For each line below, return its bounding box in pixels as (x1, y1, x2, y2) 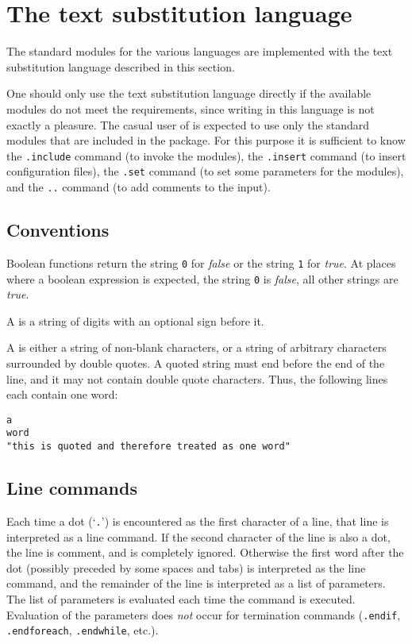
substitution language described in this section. (6, 58, 235, 75)
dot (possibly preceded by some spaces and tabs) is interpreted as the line (6, 559, 366, 576)
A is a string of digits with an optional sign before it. (6, 312, 264, 329)
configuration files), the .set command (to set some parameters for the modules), (6, 163, 404, 179)
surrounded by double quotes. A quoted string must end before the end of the (6, 354, 385, 371)
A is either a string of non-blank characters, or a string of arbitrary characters (6, 339, 387, 356)
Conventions (6, 218, 110, 242)
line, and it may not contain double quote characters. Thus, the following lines (6, 370, 388, 387)
